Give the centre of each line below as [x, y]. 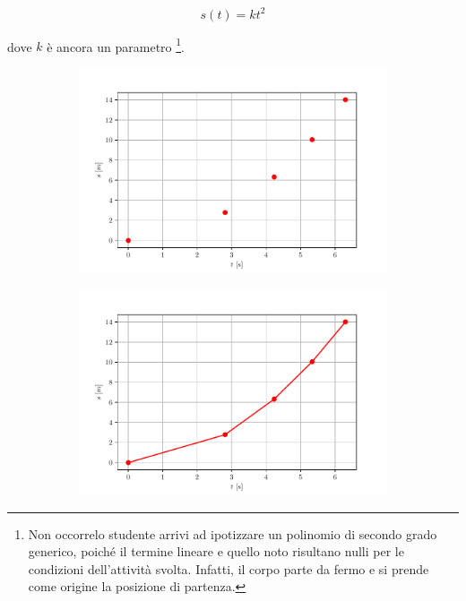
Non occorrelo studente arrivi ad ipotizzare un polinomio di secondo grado [233, 533]
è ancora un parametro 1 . [116, 45]
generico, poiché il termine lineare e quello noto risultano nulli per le [216, 551]
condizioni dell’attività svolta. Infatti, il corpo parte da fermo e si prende [229, 568]
